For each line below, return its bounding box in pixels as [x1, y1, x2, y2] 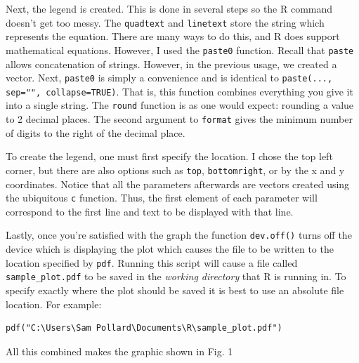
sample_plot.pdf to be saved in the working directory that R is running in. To [6, 269, 346, 284]
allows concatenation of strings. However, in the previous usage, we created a [6, 56, 337, 71]
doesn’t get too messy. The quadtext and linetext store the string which [6, 15, 325, 29]
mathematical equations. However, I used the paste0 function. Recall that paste [6, 42, 354, 57]
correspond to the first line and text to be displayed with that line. [6, 204, 294, 218]
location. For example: [6, 296, 102, 311]
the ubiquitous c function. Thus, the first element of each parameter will [6, 190, 318, 205]
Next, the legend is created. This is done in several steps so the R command [6, 1, 333, 15]
